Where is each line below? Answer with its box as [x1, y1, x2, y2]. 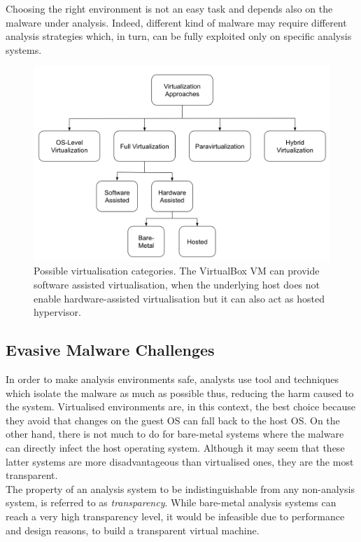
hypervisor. [34, 305, 81, 319]
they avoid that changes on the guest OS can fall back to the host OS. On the [6, 412, 340, 427]
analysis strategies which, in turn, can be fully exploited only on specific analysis [6, 29, 352, 43]
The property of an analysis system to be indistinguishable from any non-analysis [6, 481, 355, 496]
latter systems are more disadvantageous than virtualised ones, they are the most [6, 454, 354, 468]
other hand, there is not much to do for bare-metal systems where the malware [6, 426, 344, 441]
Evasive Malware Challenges [6, 339, 215, 361]
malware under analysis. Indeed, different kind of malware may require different [6, 15, 347, 29]
